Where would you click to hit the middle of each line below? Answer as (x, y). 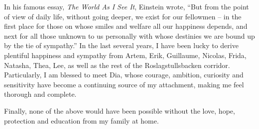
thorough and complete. (40, 94)
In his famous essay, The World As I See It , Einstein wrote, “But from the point (127, 6)
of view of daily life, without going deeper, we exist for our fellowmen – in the (123, 16)
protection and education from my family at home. (81, 120)
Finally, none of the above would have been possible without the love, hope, (120, 110)
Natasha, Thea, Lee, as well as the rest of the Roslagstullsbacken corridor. (117, 65)
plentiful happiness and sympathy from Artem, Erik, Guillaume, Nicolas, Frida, (125, 55)
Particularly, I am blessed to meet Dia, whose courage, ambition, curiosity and (124, 75)
